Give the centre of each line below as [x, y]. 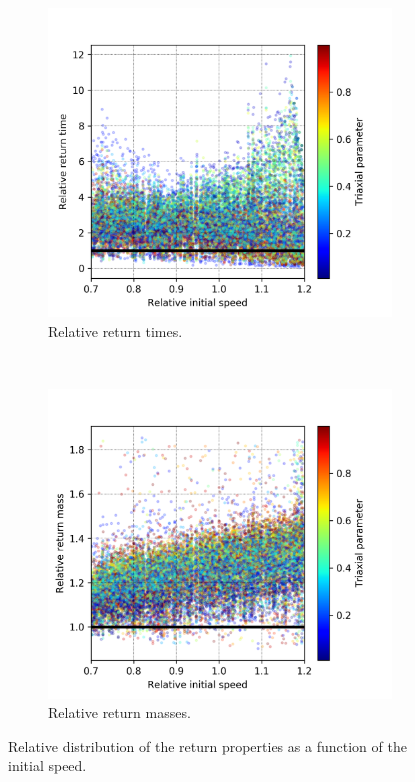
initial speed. [47, 765]
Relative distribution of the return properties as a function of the [207, 745]
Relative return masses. [119, 712]
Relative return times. [115, 330]
